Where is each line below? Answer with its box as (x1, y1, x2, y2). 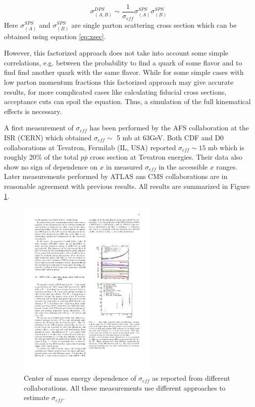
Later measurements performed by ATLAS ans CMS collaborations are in (4, 171, 228, 181)
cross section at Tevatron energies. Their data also (90, 152, 243, 162)
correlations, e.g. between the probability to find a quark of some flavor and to (4, 57, 242, 67)
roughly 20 (4, 152, 37, 162)
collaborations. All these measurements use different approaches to (24, 382, 226, 393)
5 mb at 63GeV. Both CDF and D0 (116, 132, 224, 143)
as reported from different (152, 373, 230, 383)
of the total (44, 152, 79, 162)
